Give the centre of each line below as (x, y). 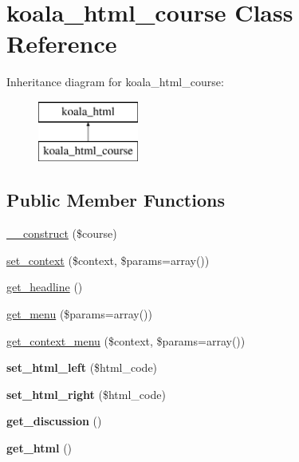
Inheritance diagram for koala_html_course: (115, 82)
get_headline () (45, 287)
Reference (62, 43)
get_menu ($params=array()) (79, 314)
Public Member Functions (116, 200)
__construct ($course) (62, 233)
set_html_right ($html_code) (86, 394)
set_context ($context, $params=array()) (108, 260)
